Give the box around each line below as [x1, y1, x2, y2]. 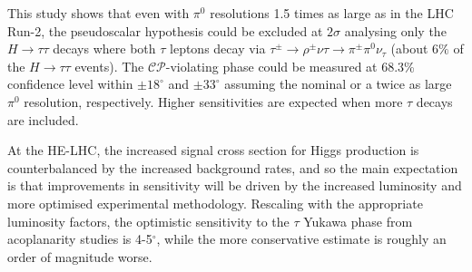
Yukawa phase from [303, 211, 413, 230]
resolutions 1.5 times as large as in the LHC [210, 4, 454, 22]
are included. [7, 110, 79, 129]
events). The [74, 56, 144, 75]
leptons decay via [170, 39, 266, 58]
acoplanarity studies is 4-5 [7, 229, 152, 248]
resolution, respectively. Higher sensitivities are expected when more [24, 92, 403, 111]
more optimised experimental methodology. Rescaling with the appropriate [7, 193, 423, 212]
